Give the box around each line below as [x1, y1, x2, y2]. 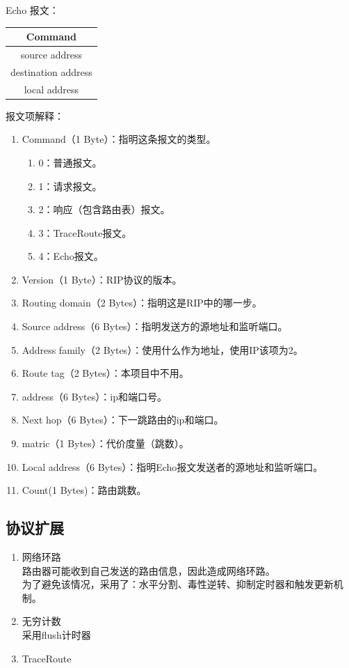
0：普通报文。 [38, 155, 102, 169]
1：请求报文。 [38, 178, 102, 193]
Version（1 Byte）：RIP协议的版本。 [22, 272, 182, 286]
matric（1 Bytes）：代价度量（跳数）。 [22, 436, 189, 451]
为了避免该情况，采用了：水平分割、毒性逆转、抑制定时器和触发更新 [22, 577, 334, 591]
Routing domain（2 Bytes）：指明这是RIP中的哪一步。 [22, 295, 262, 310]
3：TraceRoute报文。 [38, 225, 132, 240]
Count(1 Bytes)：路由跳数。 [22, 483, 147, 497]
